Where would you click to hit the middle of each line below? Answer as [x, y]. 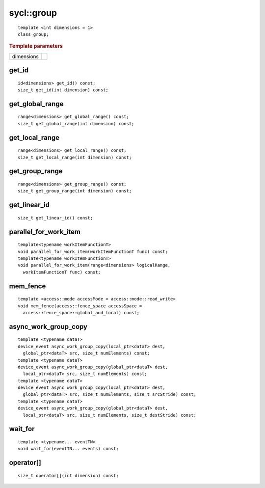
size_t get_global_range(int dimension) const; [76, 123]
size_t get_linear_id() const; [55, 218]
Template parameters [36, 46]
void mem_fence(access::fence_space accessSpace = [80, 306]
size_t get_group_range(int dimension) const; [75, 191]
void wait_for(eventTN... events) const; [68, 449]
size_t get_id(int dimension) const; [63, 90]
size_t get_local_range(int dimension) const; [75, 157]
